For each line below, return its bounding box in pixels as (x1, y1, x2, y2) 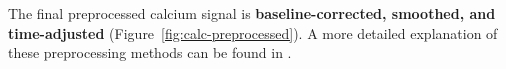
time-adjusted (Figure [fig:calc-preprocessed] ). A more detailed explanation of (8, 22, 498, 43)
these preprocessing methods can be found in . (8, 42, 292, 63)
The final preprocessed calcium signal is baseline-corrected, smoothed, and (8, 3, 496, 23)
